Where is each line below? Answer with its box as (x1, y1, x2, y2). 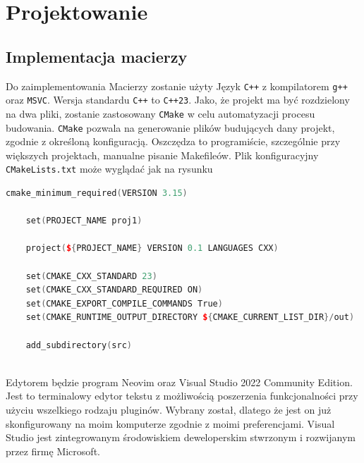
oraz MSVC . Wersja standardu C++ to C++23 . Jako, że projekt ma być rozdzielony (6, 92, 350, 107)
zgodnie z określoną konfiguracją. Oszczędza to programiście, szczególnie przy (6, 134, 341, 149)
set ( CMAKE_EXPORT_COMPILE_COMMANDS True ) (25, 298, 223, 309)
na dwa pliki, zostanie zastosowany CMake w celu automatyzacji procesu (6, 106, 315, 121)
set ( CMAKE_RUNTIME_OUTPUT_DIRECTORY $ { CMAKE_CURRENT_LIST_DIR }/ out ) (25, 312, 355, 323)
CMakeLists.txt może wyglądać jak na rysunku (6, 161, 213, 176)
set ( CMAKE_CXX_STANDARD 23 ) (25, 271, 157, 281)
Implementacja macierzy (6, 45, 188, 67)
